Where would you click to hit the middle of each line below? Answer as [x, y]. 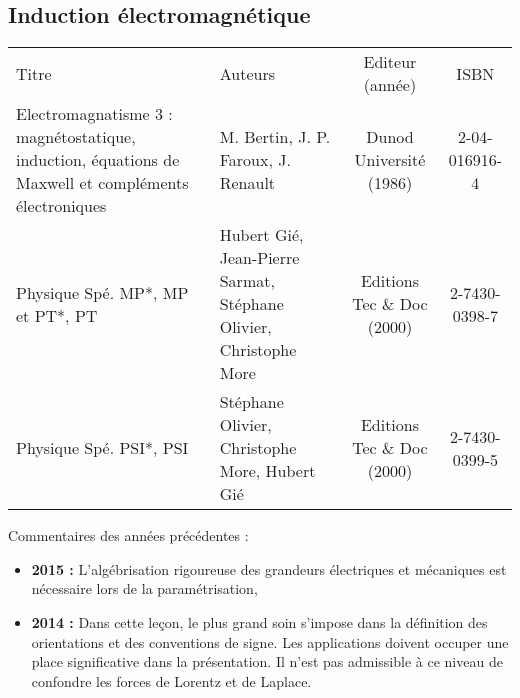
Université [390, 160]
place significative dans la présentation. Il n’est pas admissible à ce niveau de [267, 661]
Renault [247, 183]
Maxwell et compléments [102, 183]
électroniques [61, 206]
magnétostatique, [76, 137]
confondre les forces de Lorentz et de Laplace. [171, 680]
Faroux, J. [255, 160]
